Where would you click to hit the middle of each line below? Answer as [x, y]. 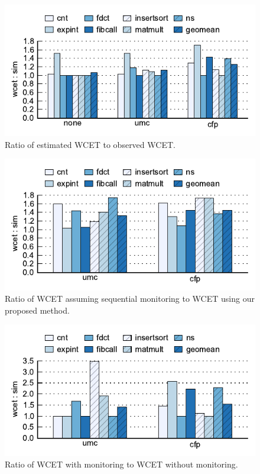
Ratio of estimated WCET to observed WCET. [90, 144]
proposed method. [37, 310]
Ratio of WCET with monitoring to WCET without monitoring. [121, 464]
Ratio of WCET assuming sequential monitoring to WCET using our [130, 299]
